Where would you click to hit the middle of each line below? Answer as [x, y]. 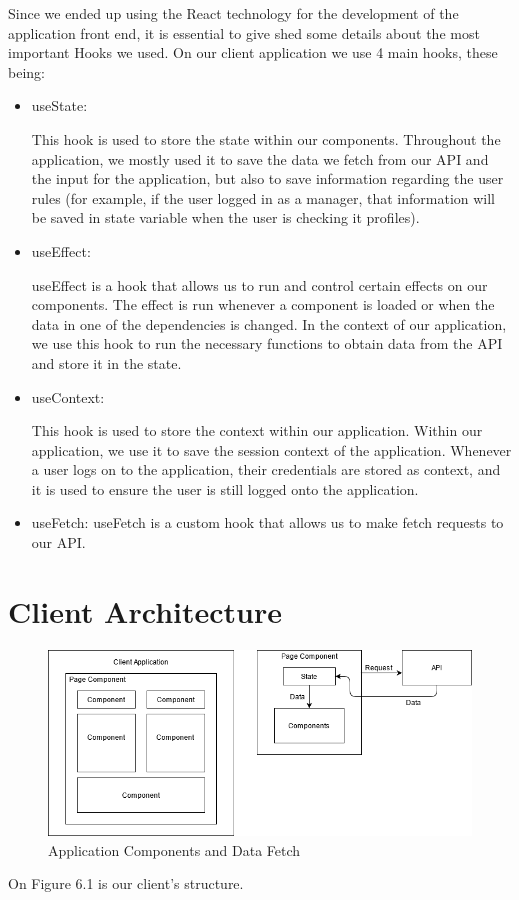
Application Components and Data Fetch [174, 849]
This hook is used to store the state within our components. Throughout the [266, 138]
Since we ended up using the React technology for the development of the [233, 13]
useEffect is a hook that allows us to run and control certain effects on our [259, 284]
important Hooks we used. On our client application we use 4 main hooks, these [253, 52]
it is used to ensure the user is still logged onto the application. [225, 488]
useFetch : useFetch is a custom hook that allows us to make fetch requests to [267, 522]
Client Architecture [145, 610]
